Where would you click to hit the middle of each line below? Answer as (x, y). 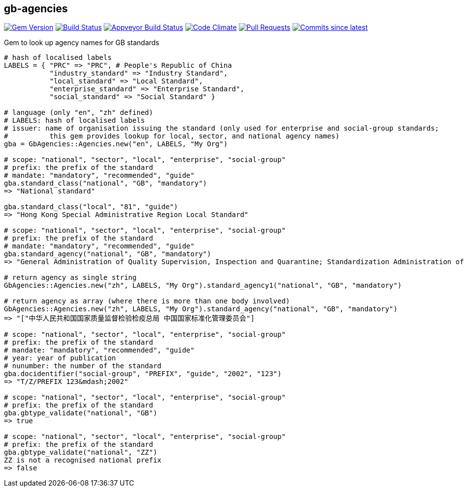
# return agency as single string (70, 278)
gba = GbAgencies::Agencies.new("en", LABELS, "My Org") (116, 144)
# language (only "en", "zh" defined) (79, 113)
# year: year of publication (60, 358)
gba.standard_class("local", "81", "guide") (91, 207)
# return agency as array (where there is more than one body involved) (147, 301)
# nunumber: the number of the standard (83, 366)
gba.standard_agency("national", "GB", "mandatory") (108, 254)
